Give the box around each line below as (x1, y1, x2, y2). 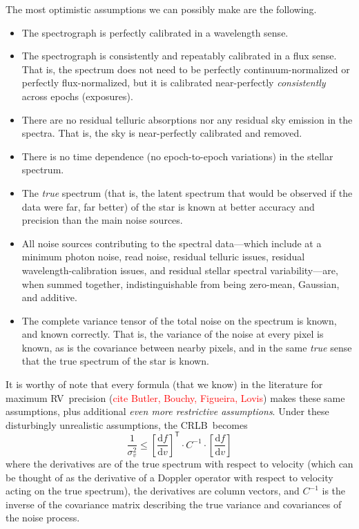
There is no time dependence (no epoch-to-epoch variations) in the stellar (21, 148, 333, 163)
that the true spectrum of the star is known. (21, 354, 209, 368)
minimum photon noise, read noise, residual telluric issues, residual (21, 249, 305, 264)
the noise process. (6, 510, 80, 525)
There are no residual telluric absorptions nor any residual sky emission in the (21, 112, 353, 126)
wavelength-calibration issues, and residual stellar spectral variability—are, (21, 262, 338, 277)
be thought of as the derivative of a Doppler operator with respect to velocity (6, 470, 333, 484)
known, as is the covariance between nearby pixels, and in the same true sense (21, 340, 352, 354)
